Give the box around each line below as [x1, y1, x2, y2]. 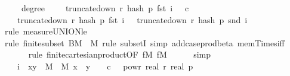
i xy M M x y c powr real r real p [17, 59, 193, 72]
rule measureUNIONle [4, 25, 87, 37]
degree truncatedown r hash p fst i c [21, 2, 189, 14]
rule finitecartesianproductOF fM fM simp [28, 48, 211, 61]
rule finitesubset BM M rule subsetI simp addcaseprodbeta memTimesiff [4, 36, 285, 49]
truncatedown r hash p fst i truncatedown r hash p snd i [17, 13, 248, 26]
